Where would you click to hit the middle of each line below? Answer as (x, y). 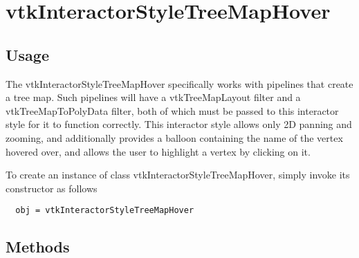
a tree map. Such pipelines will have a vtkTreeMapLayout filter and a (153, 97)
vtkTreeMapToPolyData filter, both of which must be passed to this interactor (172, 110)
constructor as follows (52, 188)
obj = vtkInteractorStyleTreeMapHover (105, 211)
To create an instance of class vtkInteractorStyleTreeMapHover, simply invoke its (178, 175)
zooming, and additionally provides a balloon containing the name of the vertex (174, 137)
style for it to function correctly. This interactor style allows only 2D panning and (179, 124)
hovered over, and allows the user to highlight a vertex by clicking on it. (158, 151)
